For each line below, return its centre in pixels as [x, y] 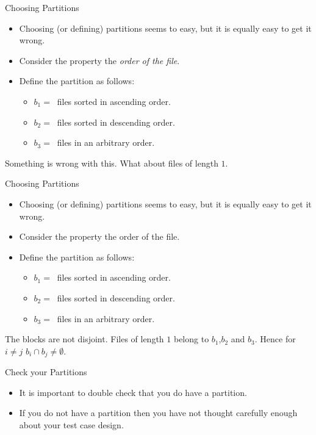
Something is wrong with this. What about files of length [112, 163]
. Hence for [275, 339]
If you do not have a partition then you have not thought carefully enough [158, 413]
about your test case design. [71, 424]
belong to [191, 339]
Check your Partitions [46, 372]
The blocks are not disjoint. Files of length [84, 339]
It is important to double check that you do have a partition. [133, 392]
